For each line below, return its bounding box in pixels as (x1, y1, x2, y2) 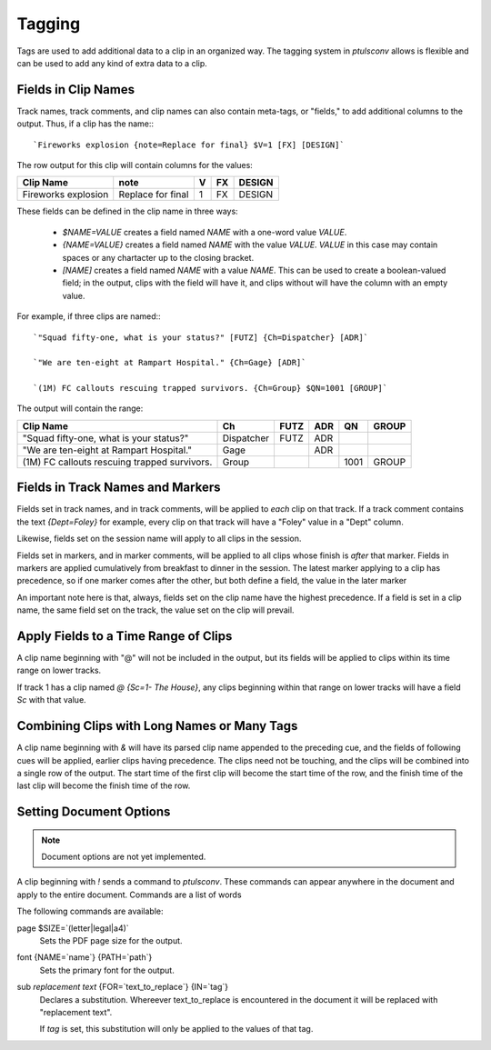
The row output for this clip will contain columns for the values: (16, 160, 254, 171)
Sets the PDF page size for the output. (39, 935, 183, 946)
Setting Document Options (16, 805, 171, 820)
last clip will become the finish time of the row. (16, 780, 191, 791)
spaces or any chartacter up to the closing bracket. (62, 252, 255, 263)
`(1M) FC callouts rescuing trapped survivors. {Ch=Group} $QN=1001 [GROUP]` (33, 383, 388, 394)
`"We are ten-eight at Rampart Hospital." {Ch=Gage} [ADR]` (33, 357, 306, 368)
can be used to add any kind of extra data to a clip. (16, 57, 208, 68)
